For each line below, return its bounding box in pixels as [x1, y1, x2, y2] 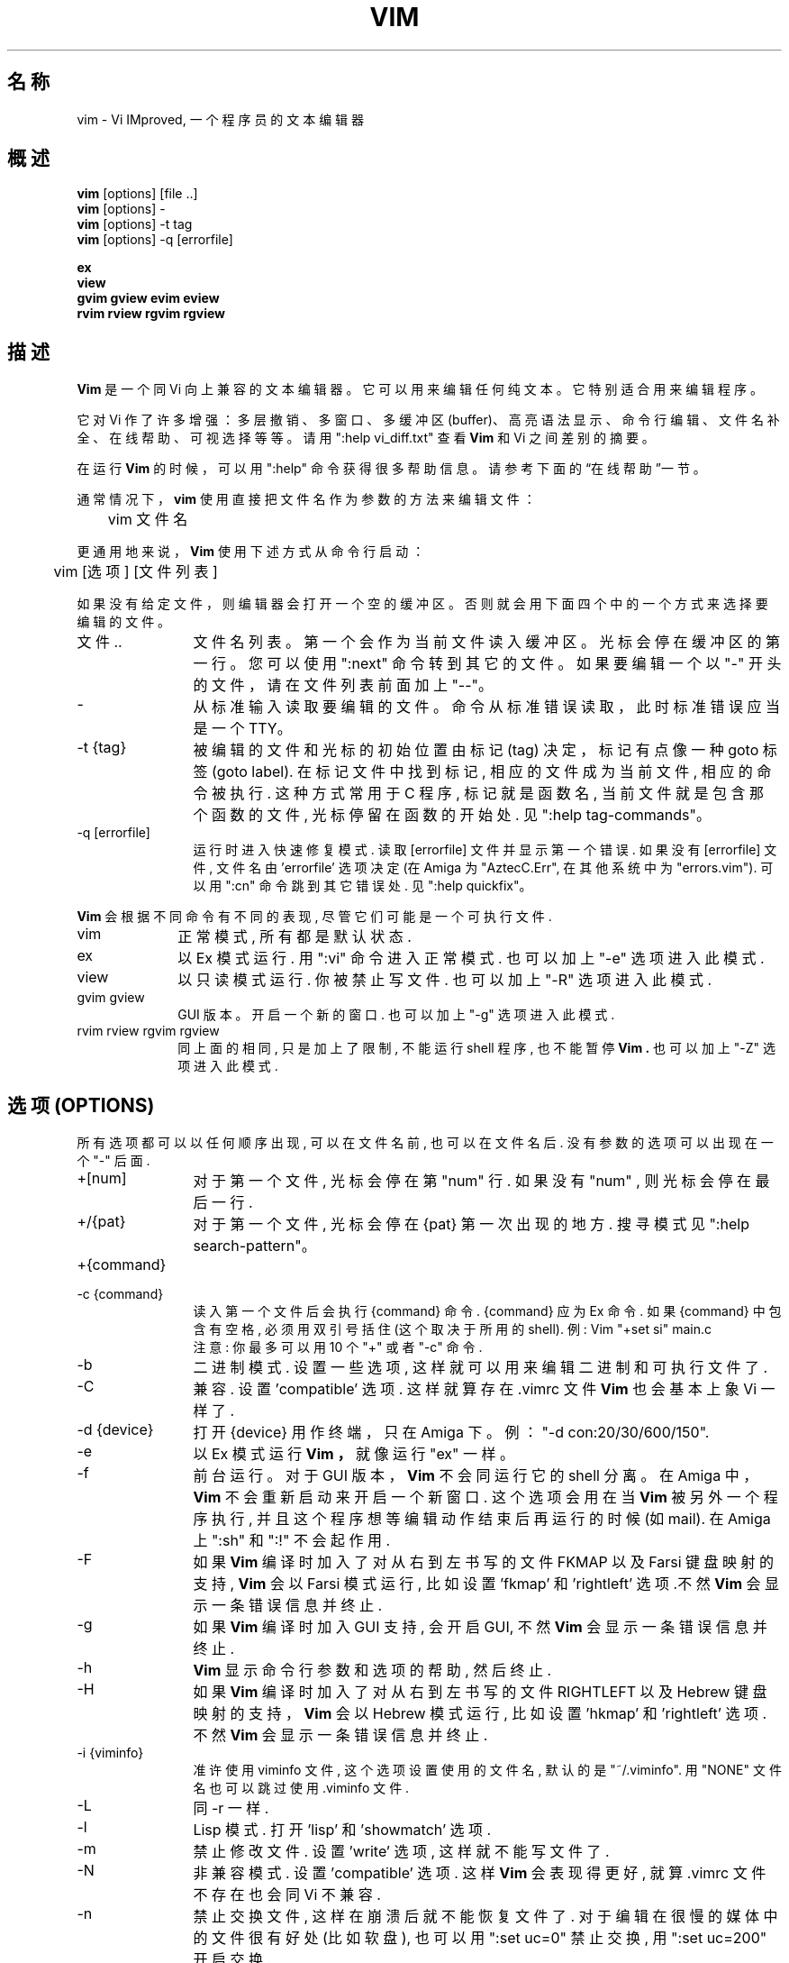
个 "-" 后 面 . [77, 1153, 150, 1169]
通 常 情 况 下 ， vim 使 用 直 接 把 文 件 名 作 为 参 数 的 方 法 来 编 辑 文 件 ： [77, 491, 536, 507]
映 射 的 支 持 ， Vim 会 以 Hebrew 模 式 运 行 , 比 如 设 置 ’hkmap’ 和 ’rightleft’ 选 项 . [193, 1704, 767, 1723]
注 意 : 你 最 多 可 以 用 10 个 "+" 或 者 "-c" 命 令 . [193, 1339, 483, 1356]
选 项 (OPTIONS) [7, 1093, 155, 1117]
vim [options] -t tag [77, 216, 193, 233]
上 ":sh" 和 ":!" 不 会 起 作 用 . [193, 1531, 391, 1550]
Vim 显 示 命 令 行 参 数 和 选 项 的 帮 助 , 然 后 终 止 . [193, 1661, 551, 1680]
